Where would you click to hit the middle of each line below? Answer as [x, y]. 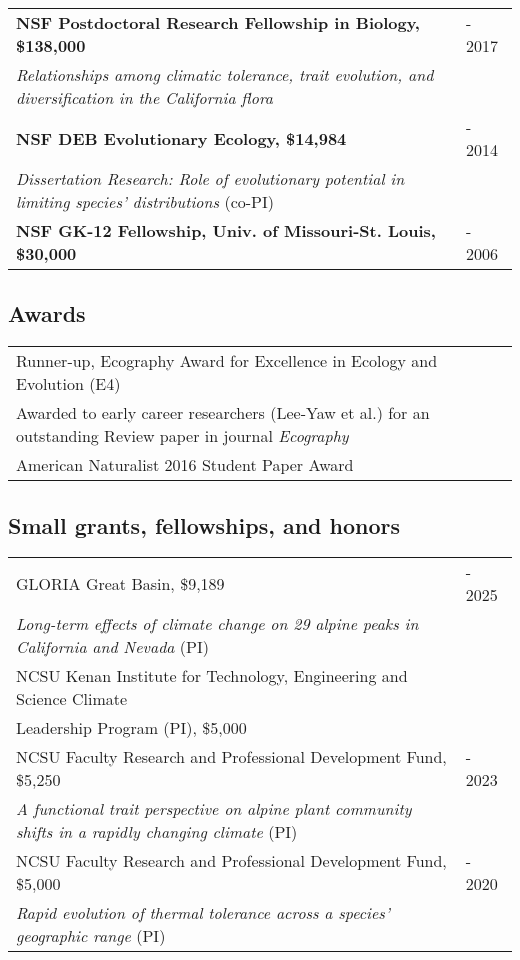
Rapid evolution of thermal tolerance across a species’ [203, 913]
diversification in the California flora [145, 97]
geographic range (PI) [91, 936]
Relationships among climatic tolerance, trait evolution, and [225, 74]
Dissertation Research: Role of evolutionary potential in [210, 178]
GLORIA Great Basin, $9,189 [120, 583]
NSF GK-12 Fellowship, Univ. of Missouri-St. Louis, [226, 230]
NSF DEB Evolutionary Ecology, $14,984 [181, 138]
